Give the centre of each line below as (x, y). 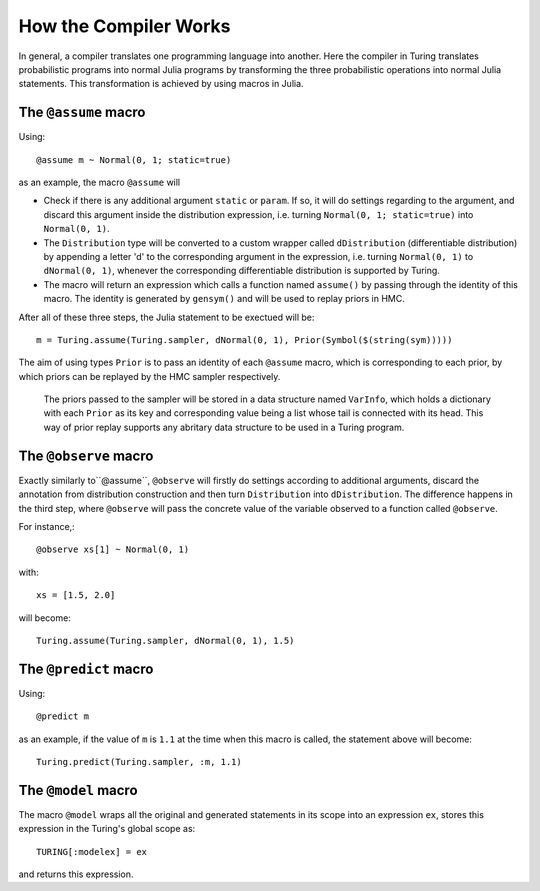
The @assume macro (82, 112)
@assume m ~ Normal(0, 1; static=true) (134, 159)
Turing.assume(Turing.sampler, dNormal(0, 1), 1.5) (165, 640)
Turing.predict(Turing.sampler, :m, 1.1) (139, 761)
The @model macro (78, 790)
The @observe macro (86, 455)
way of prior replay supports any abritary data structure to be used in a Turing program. (224, 427)
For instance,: (46, 526)
